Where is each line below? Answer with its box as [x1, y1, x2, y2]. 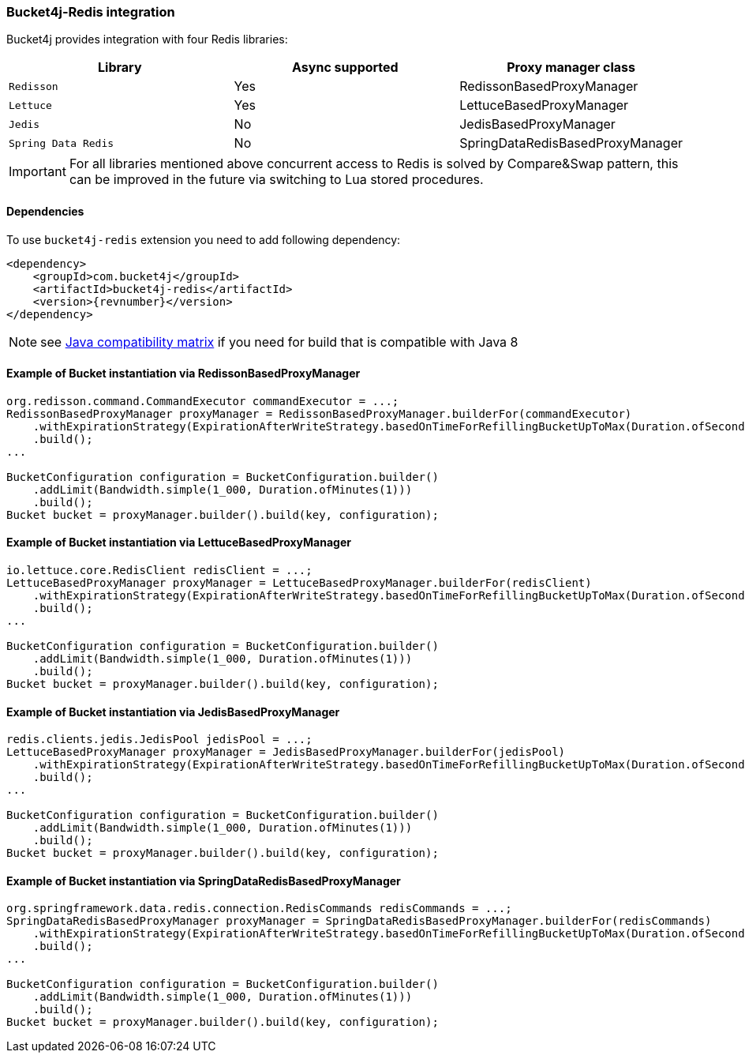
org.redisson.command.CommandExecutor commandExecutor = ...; [6, 394, 399, 407]
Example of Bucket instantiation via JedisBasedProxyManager [6, 704, 340, 719]
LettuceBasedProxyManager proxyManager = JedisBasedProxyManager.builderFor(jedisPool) [6, 745, 566, 759]
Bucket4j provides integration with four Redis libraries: [6, 32, 288, 47]
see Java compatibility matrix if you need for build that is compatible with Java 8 [40, 333, 519, 350]
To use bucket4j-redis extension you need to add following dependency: [6, 232, 401, 246]
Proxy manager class [507, 59, 635, 76]
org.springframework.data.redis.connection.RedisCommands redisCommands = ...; [6, 902, 512, 915]
